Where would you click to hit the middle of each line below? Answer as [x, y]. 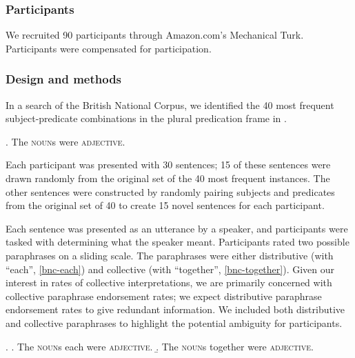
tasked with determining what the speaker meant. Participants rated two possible [177, 242]
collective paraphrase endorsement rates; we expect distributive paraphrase [164, 296]
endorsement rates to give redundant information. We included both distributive [175, 309]
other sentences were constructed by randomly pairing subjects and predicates [170, 191]
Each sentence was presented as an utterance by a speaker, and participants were [177, 228]
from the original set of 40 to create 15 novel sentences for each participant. [165, 205]
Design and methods [64, 79]
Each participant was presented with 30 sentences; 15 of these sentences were [168, 165]
